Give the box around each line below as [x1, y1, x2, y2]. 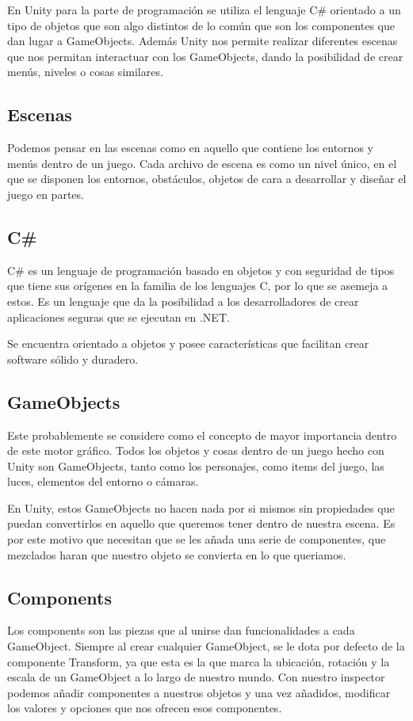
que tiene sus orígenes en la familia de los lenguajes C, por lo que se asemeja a [7, 277, 388, 294]
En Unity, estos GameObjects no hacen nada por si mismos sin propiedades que [7, 499, 395, 516]
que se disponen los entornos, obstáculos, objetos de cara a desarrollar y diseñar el [7, 170, 407, 187]
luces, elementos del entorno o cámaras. [7, 473, 199, 490]
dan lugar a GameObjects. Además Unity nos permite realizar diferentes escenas [7, 32, 398, 49]
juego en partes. [7, 185, 84, 202]
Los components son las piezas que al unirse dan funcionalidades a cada [7, 622, 355, 639]
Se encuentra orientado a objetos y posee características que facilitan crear [7, 335, 369, 352]
